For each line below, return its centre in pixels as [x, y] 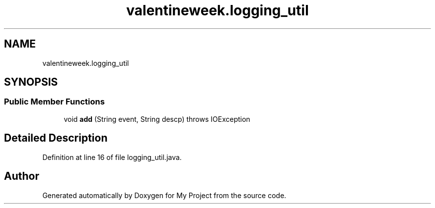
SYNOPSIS [31, 82]
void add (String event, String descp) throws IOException [157, 119]
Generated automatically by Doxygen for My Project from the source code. [164, 195]
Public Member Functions [54, 102]
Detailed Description [56, 138]
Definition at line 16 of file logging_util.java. [112, 157]
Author [22, 176]
